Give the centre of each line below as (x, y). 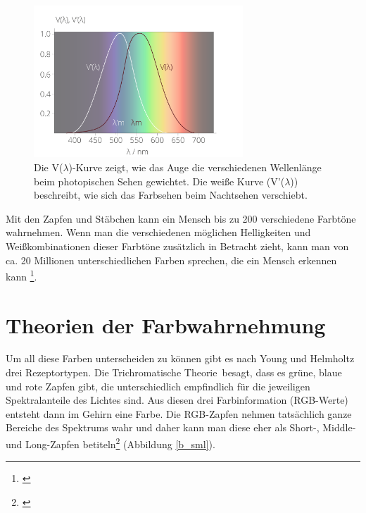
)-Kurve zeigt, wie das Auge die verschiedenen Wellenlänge (195, 167)
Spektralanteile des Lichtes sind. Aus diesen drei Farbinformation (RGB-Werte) (177, 400)
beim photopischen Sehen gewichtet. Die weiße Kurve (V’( (159, 181)
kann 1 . (21, 275)
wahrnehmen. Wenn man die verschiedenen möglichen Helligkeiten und (158, 232)
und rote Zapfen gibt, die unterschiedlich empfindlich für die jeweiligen (158, 386)
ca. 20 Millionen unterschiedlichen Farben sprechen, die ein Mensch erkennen (171, 260)
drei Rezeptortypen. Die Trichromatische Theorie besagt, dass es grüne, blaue (174, 372)
